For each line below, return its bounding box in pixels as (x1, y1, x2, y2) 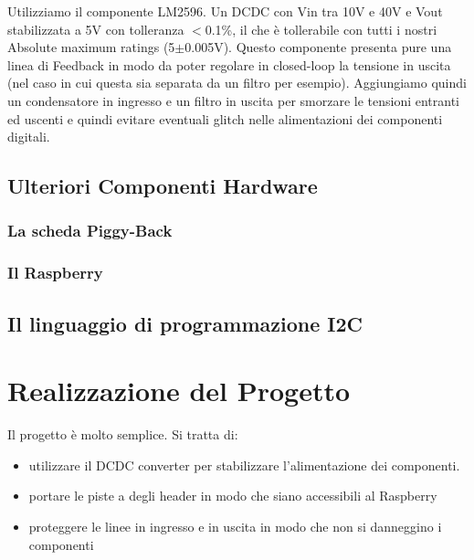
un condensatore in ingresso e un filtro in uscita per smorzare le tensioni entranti (7, 90, 460, 110)
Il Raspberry (7, 261, 103, 284)
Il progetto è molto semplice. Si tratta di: (7, 425, 238, 444)
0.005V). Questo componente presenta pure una (184, 37, 452, 57)
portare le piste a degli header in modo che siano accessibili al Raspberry (28, 486, 437, 505)
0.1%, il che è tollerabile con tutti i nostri (205, 19, 437, 38)
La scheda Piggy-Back (7, 219, 173, 242)
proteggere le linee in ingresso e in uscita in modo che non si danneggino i (28, 516, 442, 535)
